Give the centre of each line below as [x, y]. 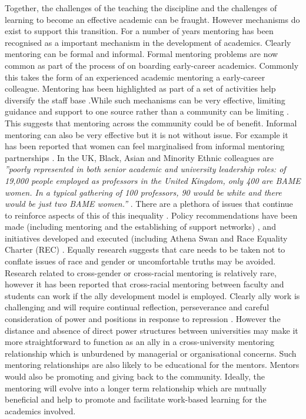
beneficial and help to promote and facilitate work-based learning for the [136, 399]
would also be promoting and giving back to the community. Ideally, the [135, 376]
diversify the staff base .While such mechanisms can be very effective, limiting [145, 100]
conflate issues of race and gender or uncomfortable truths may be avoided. [140, 261]
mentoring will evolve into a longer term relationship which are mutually [136, 388]
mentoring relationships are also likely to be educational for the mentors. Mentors [152, 365]
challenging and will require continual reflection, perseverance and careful [137, 307]
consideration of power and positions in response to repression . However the [143, 319]
